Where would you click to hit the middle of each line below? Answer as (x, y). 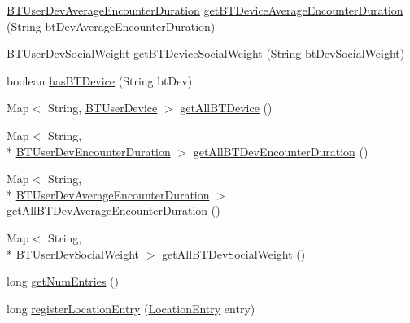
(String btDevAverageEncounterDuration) (111, 26)
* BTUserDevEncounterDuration (89, 151)
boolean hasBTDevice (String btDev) (100, 80)
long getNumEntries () (63, 281)
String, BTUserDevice (102, 108)
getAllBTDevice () (226, 108)
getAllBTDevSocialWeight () (234, 253)
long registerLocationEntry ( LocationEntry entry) (131, 308)
